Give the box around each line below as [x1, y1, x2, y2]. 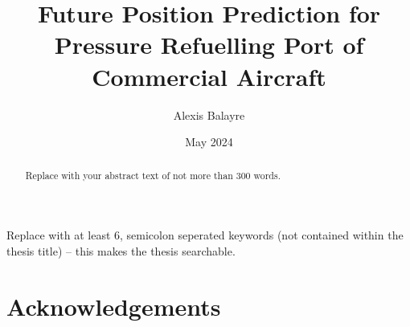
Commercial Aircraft [92, 59, 326, 92]
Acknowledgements [6, 289, 221, 322]
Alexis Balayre [173, 106, 245, 123]
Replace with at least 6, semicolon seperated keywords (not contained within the [6, 227, 404, 243]
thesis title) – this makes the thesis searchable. [6, 242, 236, 259]
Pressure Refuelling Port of [54, 28, 364, 61]
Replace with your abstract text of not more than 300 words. [25, 169, 281, 182]
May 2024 [185, 133, 233, 150]
